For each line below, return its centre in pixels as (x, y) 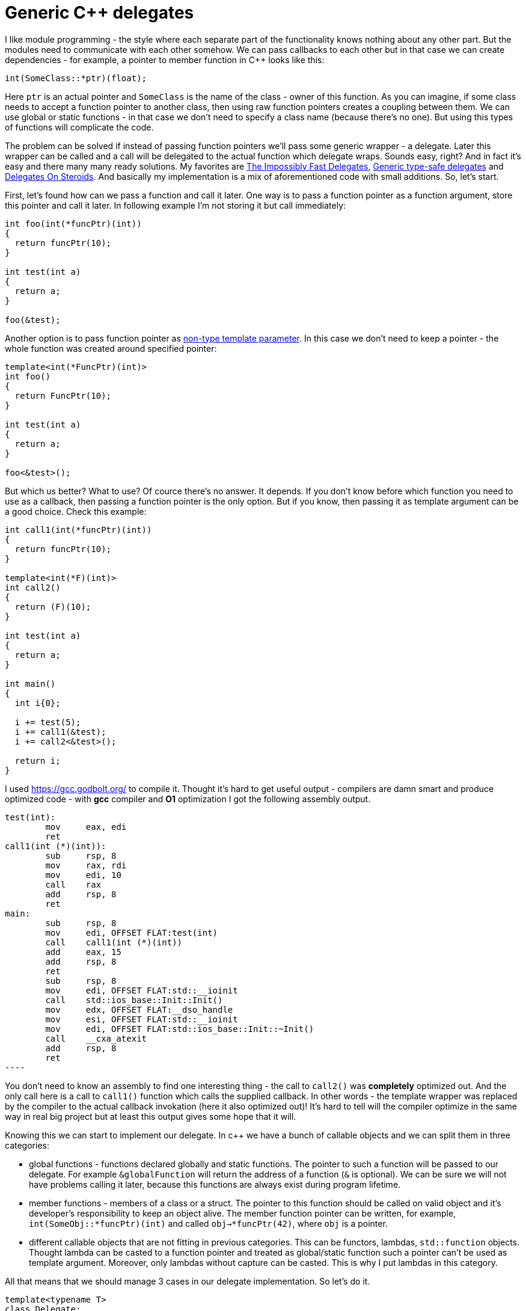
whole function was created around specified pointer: (111, 348)
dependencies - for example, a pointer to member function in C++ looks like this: (165, 60)
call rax (73, 884)
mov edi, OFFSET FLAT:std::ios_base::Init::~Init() (180, 1029)
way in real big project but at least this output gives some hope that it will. (151, 1116)
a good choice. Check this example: (76, 511)
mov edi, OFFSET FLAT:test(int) (132, 932)
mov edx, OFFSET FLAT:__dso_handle (139, 1009)
